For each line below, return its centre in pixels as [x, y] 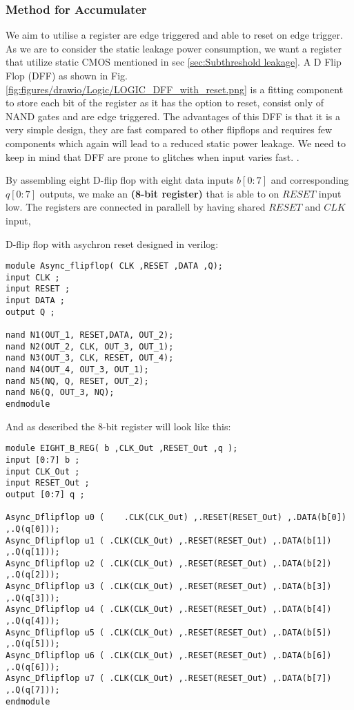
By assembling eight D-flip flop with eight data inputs [120, 180]
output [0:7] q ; [45, 494]
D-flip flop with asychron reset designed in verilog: [112, 243]
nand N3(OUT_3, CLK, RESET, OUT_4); [90, 358]
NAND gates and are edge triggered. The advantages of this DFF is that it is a [173, 116]
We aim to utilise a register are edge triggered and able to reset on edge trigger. [174, 35]
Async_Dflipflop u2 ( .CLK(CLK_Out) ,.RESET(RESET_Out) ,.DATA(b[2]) [169, 563]
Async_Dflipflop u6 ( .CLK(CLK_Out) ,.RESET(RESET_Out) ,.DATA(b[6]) [169, 656]
